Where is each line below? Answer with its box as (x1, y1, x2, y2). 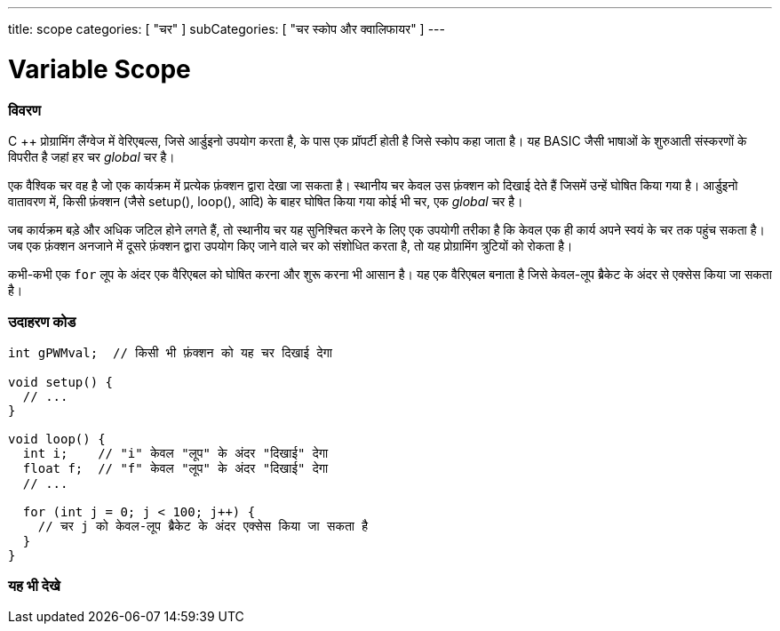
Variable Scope (8, 53, 191, 84)
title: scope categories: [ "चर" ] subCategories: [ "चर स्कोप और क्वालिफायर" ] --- (8, 21, 445, 36)
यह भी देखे (8, 577, 60, 595)
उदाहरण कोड (8, 313, 76, 331)
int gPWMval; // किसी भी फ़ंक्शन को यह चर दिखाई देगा (8, 345, 332, 360)
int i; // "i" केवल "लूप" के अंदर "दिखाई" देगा (22, 445, 329, 460)
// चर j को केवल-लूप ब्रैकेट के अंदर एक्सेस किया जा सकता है (37, 518, 369, 533)
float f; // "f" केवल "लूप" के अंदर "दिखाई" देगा (22, 460, 329, 475)
